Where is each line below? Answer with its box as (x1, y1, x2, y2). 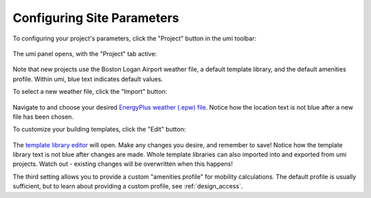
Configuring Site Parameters (12, 10, 179, 25)
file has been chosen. (12, 112, 74, 121)
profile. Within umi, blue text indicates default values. (12, 75, 164, 83)
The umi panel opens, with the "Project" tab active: (12, 49, 157, 58)
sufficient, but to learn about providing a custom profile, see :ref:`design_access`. (12, 182, 243, 190)
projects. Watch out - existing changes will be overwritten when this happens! (12, 160, 234, 168)
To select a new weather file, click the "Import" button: (12, 88, 168, 96)
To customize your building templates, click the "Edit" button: (12, 125, 186, 134)
